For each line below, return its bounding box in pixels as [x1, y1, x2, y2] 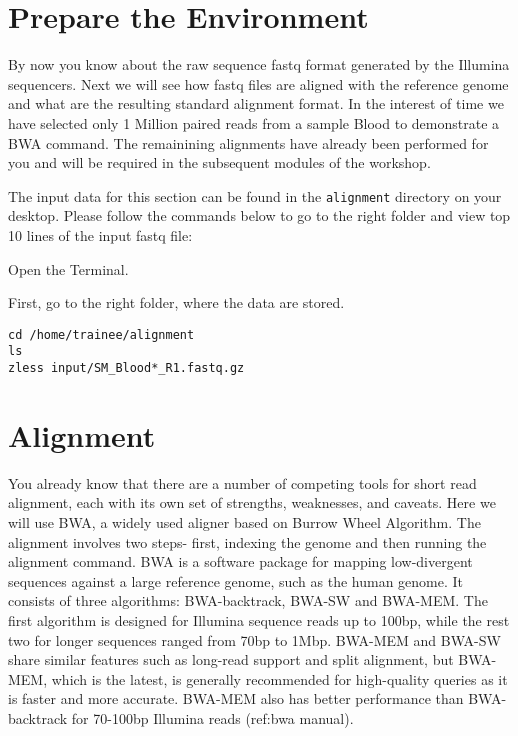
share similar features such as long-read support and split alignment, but [8, 649, 454, 670]
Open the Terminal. [8, 258, 129, 279]
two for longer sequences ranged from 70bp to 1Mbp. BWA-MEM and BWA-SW [8, 629, 501, 650]
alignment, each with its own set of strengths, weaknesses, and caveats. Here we [8, 492, 496, 513]
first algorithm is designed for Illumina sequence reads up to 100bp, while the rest [8, 609, 510, 630]
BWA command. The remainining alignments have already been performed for [8, 132, 489, 153]
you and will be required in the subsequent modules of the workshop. [8, 152, 431, 173]
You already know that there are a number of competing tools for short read [8, 472, 477, 493]
